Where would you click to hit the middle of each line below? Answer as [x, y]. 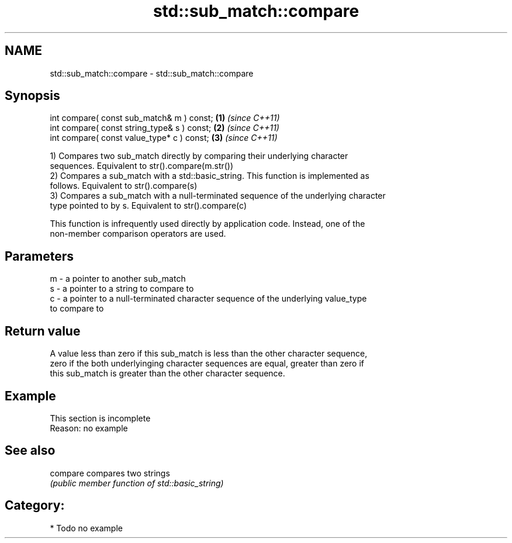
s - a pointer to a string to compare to [122, 289]
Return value [43, 331]
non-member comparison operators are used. [138, 234]
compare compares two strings [110, 473]
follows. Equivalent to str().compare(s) [124, 186]
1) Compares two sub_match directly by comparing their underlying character [199, 156]
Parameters [39, 256]
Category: [35, 506]
